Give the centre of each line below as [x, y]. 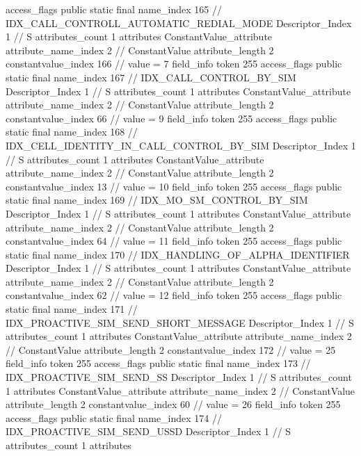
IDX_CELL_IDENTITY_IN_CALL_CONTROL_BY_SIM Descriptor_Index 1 [181, 145]
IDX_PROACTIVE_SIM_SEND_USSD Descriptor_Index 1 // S [149, 431]
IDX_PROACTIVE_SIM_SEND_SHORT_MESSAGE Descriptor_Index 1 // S [180, 322]
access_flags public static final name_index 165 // [114, 9]
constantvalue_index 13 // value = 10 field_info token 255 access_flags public [174, 186]
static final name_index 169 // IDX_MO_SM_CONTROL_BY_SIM [157, 200]
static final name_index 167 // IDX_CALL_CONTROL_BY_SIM [151, 77]
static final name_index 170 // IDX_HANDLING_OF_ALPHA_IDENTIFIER [178, 254]
